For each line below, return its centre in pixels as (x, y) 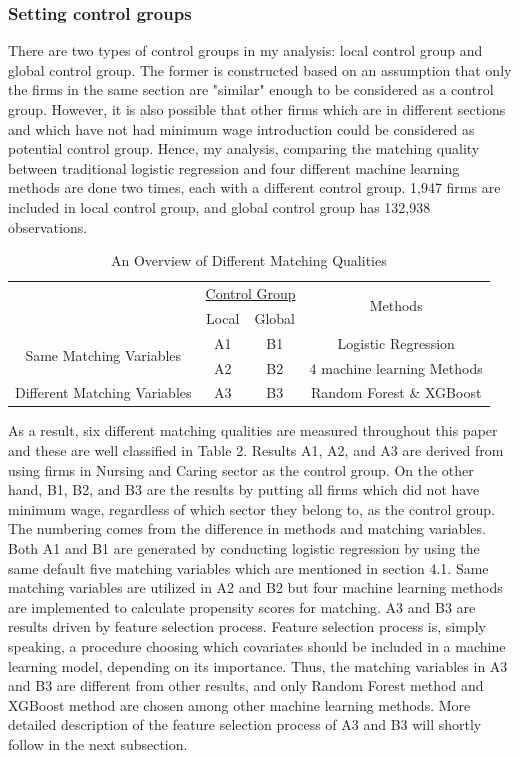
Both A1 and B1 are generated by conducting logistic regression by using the (244, 548)
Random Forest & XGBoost (396, 392)
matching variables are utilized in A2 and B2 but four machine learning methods (255, 587)
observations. (48, 226)
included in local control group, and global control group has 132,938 (219, 206)
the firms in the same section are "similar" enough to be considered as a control (251, 89)
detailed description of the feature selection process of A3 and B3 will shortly (245, 724)
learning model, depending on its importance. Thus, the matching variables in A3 (258, 665)
